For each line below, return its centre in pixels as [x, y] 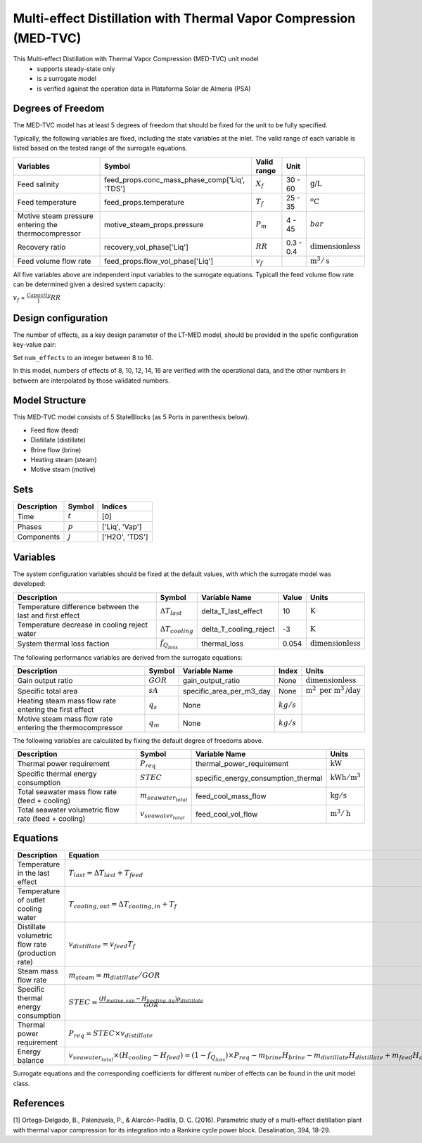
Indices [115, 506]
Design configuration [60, 318]
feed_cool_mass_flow [231, 796]
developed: [29, 584]
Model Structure [50, 401]
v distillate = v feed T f [102, 945]
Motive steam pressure [56, 216]
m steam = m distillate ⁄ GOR [115, 976]
